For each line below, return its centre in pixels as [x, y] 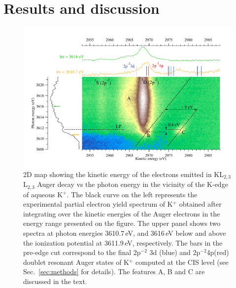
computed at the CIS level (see [182, 262]
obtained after [200, 204]
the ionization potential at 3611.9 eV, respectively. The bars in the [123, 242]
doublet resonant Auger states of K [76, 262]
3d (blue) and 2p [175, 252]
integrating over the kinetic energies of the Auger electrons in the [122, 213]
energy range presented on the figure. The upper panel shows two [122, 223]
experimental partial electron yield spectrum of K [98, 204]
